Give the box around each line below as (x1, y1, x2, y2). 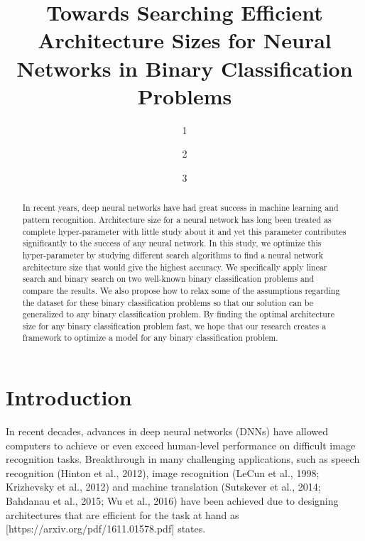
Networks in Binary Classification (16, 53, 353, 82)
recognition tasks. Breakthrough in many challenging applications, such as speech (6, 452, 360, 466)
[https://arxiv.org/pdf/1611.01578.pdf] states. (6, 521, 206, 536)
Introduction (6, 383, 132, 412)
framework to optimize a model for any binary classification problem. (22, 332, 278, 344)
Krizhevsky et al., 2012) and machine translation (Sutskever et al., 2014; (6, 479, 321, 494)
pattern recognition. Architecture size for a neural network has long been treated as (22, 213, 332, 225)
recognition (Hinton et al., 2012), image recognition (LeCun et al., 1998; (6, 465, 320, 480)
